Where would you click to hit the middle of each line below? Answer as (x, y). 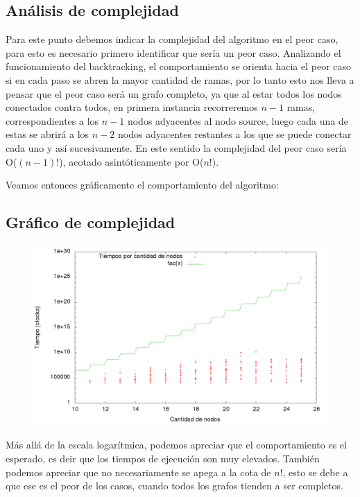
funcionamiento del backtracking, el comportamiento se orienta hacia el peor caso (179, 66)
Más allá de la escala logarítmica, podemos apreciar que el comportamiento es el (176, 445)
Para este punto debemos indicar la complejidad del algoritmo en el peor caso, (172, 39)
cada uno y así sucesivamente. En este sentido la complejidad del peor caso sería (176, 147)
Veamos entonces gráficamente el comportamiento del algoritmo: (142, 185)
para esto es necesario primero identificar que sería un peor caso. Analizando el (173, 52)
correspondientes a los (52, 120)
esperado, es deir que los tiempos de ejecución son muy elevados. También (163, 458)
